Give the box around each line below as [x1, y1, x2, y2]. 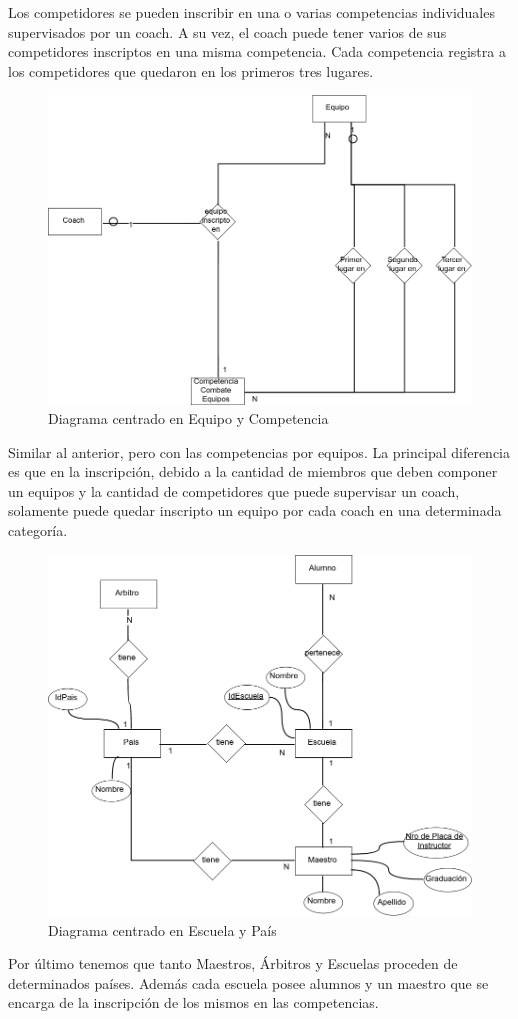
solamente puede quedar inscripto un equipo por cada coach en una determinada [8, 500, 502, 521]
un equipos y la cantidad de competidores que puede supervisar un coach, [8, 480, 460, 501]
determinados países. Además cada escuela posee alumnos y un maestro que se [8, 972, 489, 993]
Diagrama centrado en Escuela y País [48, 919, 277, 940]
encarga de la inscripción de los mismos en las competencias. [8, 992, 379, 1013]
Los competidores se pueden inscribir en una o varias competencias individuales [8, 2, 495, 22]
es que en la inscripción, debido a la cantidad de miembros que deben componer [8, 461, 498, 482]
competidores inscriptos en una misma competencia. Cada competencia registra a [8, 41, 506, 62]
